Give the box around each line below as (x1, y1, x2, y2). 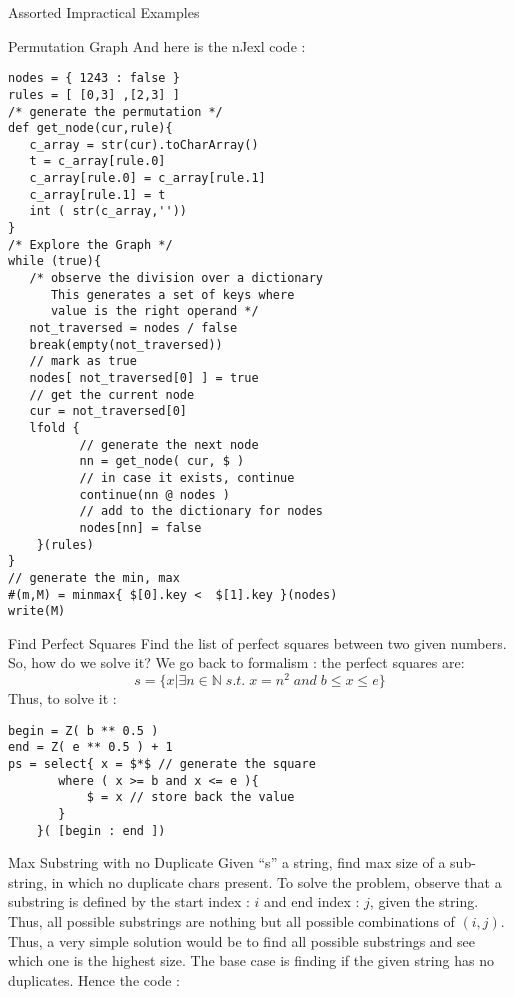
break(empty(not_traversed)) (29, 337, 223, 352)
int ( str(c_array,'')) (29, 204, 187, 219)
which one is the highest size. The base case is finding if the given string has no (8, 950, 494, 971)
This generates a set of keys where (50, 287, 295, 302)
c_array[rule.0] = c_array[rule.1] (29, 171, 266, 186)
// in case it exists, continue (79, 470, 295, 485)
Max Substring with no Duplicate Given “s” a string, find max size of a (8, 852, 446, 873)
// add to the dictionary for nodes (79, 504, 323, 519)
